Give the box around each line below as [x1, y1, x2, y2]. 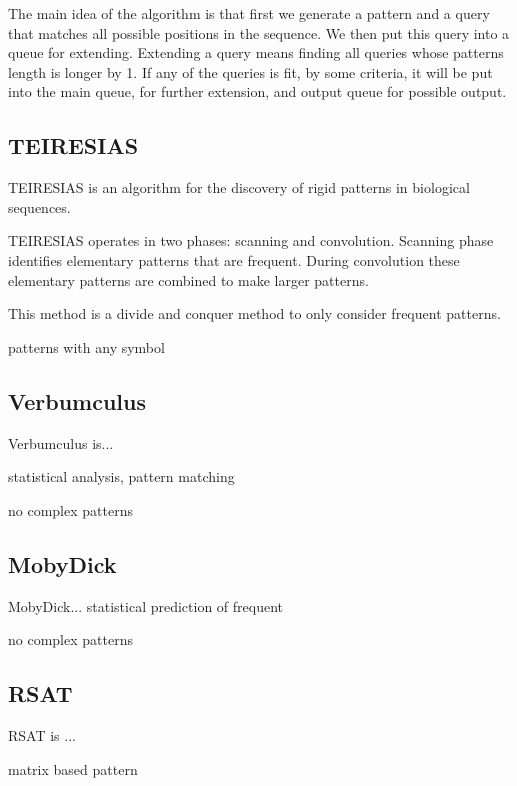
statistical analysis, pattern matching [8, 466, 235, 487]
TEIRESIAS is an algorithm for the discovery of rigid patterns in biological [8, 177, 470, 198]
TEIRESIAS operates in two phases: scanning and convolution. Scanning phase [8, 230, 494, 251]
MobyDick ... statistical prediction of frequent [8, 595, 284, 616]
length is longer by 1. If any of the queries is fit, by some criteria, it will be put [8, 61, 493, 82]
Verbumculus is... [8, 432, 114, 453]
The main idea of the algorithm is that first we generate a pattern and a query [8, 3, 490, 23]
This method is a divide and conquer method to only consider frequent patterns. [8, 303, 501, 324]
